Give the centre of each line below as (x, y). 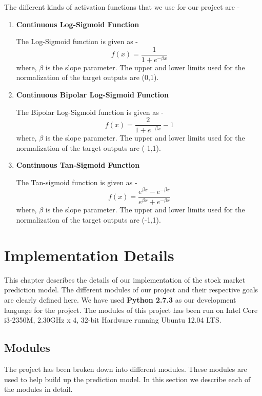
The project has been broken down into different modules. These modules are (126, 369)
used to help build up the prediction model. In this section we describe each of (127, 379)
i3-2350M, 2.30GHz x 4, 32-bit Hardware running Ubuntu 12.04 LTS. (113, 320)
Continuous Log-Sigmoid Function (78, 24)
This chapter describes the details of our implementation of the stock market (125, 279)
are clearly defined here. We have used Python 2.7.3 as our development (120, 299)
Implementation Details (89, 255)
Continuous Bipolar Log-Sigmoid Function (92, 94)
